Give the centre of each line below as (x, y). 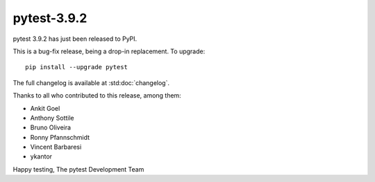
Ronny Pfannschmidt (60, 137)
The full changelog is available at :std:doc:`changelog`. (91, 82)
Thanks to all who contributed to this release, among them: (97, 95)
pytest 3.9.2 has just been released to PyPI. (75, 39)
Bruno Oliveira (51, 127)
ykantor (41, 156)
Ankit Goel (45, 108)
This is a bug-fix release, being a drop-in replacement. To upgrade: (109, 51)
